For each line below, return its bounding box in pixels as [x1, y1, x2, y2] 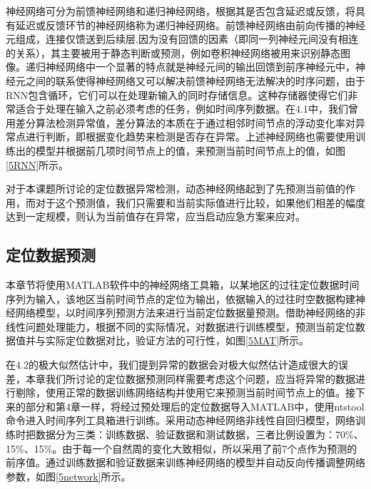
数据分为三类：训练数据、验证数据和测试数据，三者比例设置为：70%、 [35, 427, 364, 442]
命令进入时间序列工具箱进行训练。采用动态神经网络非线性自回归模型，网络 [6, 413, 355, 428]
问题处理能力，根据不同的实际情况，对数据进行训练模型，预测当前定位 [25, 319, 355, 334]
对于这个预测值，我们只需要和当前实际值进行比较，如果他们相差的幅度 [35, 195, 365, 210]
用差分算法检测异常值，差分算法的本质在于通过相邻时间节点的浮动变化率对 [6, 115, 355, 130]
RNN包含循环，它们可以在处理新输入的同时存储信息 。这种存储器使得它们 [6, 87, 348, 102]
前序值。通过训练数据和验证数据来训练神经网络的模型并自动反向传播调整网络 [6, 455, 365, 470]
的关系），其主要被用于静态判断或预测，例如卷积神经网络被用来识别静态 [6, 45, 340, 60]
